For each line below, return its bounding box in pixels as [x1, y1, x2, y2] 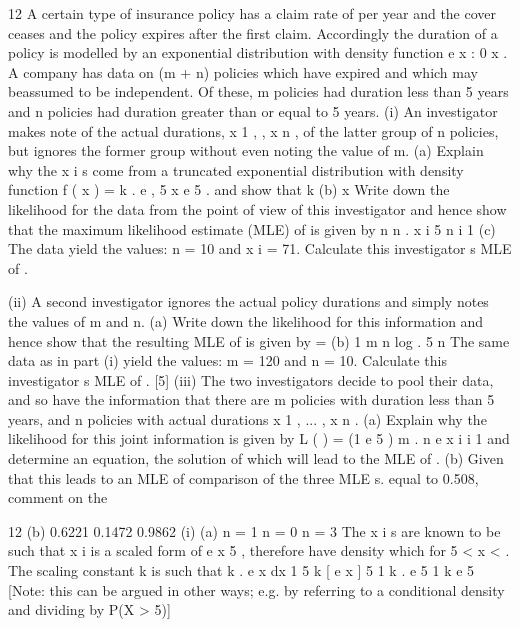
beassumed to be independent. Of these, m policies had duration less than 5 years [8, 81, 509, 102]
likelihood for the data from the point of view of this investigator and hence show [8, 198, 507, 219]
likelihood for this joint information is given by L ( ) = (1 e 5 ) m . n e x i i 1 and [8, 428, 510, 449]
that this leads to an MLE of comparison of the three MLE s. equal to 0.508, [8, 467, 479, 488]
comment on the [8, 487, 108, 508]
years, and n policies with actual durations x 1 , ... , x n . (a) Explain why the [8, 408, 487, 429]
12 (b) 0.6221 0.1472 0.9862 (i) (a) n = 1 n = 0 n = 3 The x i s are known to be [8, 520, 501, 541]
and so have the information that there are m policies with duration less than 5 [8, 389, 495, 410]
